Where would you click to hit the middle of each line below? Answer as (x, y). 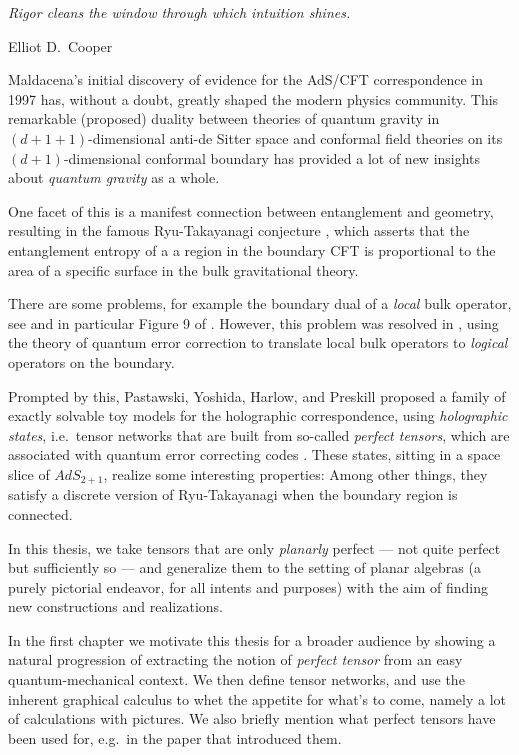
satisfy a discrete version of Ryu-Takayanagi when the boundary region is (233, 494)
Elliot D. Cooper (60, 45)
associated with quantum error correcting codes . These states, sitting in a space (254, 454)
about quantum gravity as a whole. (114, 177)
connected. (40, 513)
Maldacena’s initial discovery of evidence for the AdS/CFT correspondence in (246, 79)
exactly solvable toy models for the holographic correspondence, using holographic (258, 415)
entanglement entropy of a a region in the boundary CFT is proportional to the (252, 249)
